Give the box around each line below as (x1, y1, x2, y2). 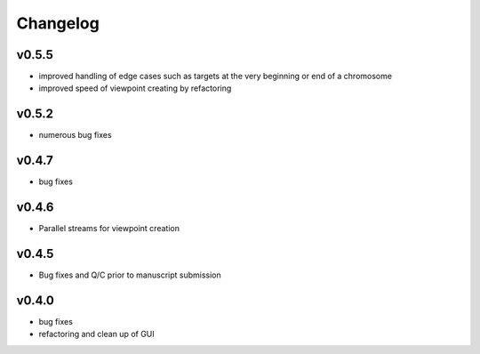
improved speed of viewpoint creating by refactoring (38, 83, 232, 93)
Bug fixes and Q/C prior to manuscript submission (38, 270, 221, 280)
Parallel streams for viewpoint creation (38, 223, 180, 234)
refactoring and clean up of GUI (38, 329, 155, 340)
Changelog (16, 13, 100, 33)
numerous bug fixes (38, 130, 112, 141)
